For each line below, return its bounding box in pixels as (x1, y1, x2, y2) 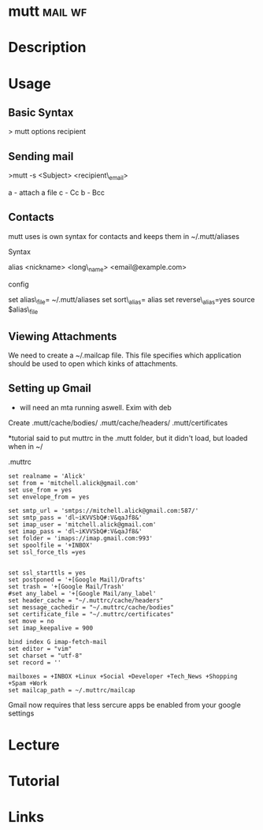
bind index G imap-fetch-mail (8, 637, 108, 645)
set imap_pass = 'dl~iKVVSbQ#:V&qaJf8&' (8, 527, 143, 535)
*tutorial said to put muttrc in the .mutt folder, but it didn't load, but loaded (8, 433, 248, 443)
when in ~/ (8, 441, 43, 451)
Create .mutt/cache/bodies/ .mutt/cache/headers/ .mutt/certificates (8, 417, 228, 428)
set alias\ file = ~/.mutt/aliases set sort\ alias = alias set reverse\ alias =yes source (8, 294, 255, 306)
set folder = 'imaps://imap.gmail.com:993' (8, 534, 154, 542)
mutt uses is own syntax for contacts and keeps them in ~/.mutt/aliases (8, 231, 240, 241)
